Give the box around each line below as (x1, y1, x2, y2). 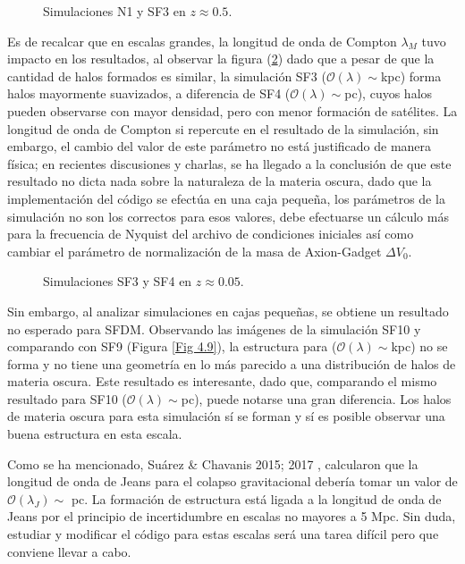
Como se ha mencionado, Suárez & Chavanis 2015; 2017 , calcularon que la (7, 454, 418, 473)
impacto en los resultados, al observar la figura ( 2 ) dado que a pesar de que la (7, 49, 435, 68)
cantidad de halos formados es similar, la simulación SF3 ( (7, 66, 326, 85)
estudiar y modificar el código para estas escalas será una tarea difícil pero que (7, 525, 439, 543)
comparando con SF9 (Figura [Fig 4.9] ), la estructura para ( (7, 337, 337, 356)
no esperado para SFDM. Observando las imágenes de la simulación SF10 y (7, 319, 421, 338)
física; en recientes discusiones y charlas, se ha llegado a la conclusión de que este (7, 154, 452, 173)
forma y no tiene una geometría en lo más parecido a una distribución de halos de (7, 354, 456, 373)
